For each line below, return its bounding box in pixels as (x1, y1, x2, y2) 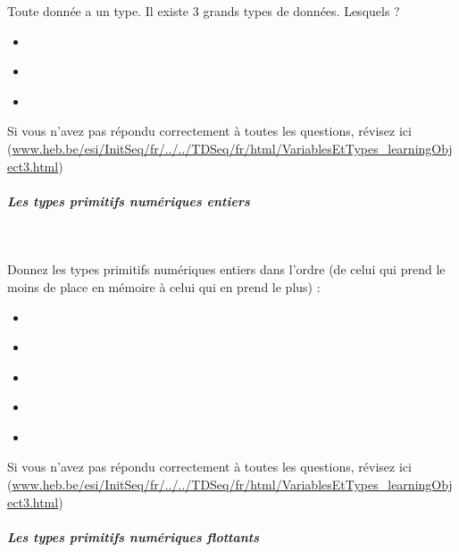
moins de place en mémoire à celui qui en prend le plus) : (7, 277, 321, 296)
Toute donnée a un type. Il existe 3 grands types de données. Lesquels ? (7, 2, 400, 20)
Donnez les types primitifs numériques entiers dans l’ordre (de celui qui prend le (7, 260, 446, 279)
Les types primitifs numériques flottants (7, 527, 260, 546)
